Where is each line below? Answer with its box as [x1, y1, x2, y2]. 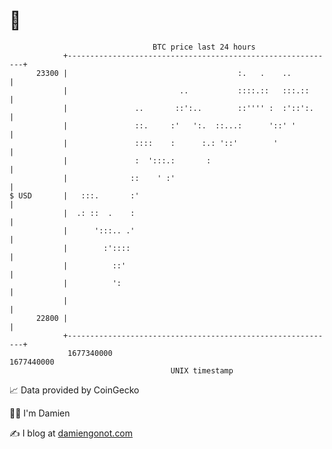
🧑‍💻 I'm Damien [9, 407, 71, 419]
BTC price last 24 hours [152, 42, 256, 52]
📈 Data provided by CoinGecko [9, 384, 140, 396]
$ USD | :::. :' [9, 190, 140, 201]
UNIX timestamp [170, 365, 234, 376]
